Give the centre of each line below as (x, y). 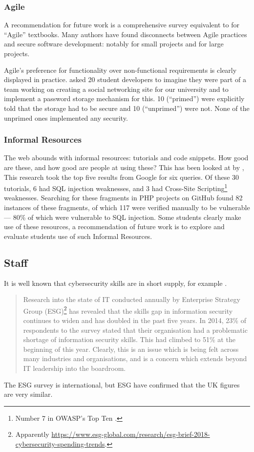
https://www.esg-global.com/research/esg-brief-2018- (131, 434)
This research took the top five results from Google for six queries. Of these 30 (122, 177)
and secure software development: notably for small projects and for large (114, 44)
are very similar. (28, 394)
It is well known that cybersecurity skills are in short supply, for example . (116, 283)
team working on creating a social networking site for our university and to (116, 89)
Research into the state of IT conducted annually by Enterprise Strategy (132, 299)
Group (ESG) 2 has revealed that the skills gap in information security (128, 310)
